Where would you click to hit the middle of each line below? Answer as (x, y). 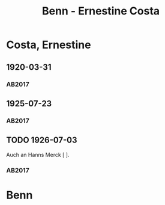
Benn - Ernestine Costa (101, 11)
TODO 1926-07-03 (42, 140)
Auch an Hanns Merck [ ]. (38, 155)
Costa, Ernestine (49, 45)
